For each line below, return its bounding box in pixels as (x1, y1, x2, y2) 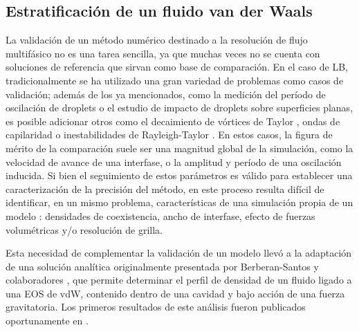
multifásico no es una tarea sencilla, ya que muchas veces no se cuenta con (6, 46, 320, 60)
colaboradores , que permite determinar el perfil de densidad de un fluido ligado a (6, 273, 352, 287)
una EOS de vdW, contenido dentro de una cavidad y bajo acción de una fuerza (6, 286, 345, 300)
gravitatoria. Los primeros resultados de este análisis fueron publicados (6, 299, 306, 314)
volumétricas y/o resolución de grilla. (6, 222, 163, 237)
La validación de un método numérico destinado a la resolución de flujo (6, 33, 308, 47)
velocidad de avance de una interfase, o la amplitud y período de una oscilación (6, 154, 342, 169)
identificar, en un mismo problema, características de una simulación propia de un (6, 195, 353, 210)
